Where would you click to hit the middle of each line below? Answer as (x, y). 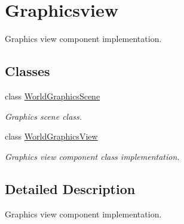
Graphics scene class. (44, 116)
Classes (27, 71)
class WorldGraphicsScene (53, 96)
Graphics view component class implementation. (92, 156)
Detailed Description (70, 188)
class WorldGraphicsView (51, 136)
